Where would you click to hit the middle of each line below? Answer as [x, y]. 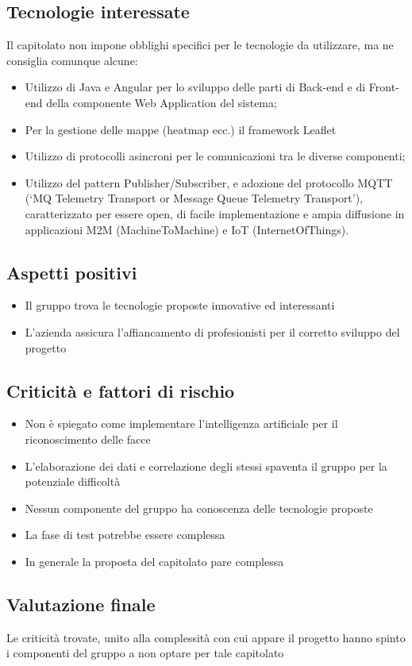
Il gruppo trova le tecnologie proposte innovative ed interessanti [180, 305]
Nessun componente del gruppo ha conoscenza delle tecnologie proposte [199, 508]
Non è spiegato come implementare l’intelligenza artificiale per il [181, 423]
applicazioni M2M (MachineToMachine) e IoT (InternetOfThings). [187, 229]
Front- [384, 87]
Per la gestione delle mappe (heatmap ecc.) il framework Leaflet [181, 129]
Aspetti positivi [72, 272]
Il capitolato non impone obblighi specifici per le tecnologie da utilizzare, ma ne [200, 45]
